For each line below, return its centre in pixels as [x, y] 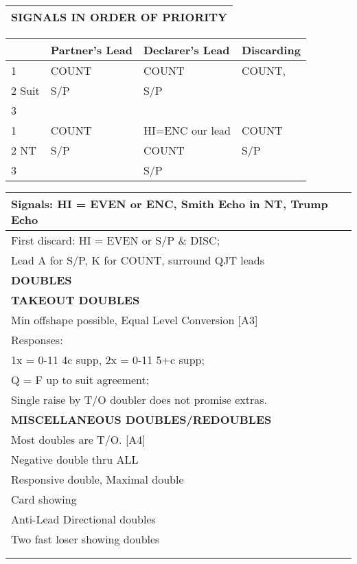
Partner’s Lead [91, 50]
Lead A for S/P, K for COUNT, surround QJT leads [138, 260]
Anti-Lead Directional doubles [83, 519]
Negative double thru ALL [75, 459]
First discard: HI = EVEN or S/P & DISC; [116, 240]
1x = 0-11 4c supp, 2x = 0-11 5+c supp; [108, 360]
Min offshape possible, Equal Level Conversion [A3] [135, 320]
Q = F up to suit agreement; [80, 380]
